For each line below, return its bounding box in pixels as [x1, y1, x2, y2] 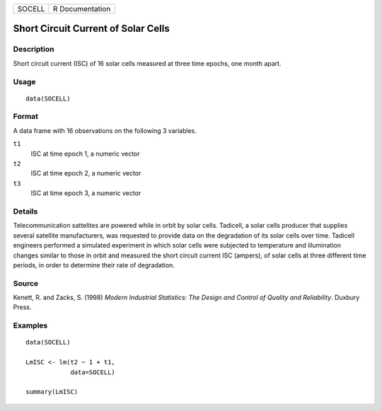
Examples [13, 320, 48, 330]
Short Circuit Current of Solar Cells [13, 23, 170, 35]
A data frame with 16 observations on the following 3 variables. [13, 126, 197, 134]
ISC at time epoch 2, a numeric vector [30, 169, 141, 178]
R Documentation [53, 4, 111, 13]
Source [13, 278, 39, 288]
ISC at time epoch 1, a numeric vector [30, 149, 140, 158]
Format [13, 112, 39, 122]
